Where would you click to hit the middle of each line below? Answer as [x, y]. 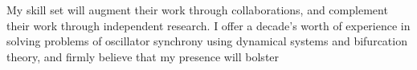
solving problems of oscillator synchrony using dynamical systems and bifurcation [207, 41]
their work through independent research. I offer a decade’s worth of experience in [208, 25]
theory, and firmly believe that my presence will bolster [143, 56]
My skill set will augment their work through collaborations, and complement [197, 10]
